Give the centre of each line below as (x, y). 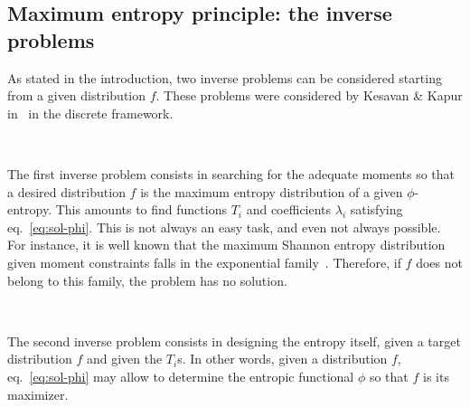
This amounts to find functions (141, 209)
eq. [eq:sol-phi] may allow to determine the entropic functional (181, 376)
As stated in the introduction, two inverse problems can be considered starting (225, 77)
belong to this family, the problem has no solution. (147, 280)
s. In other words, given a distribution (282, 359)
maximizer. (38, 394)
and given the (124, 359)
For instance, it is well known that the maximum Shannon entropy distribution (226, 245)
